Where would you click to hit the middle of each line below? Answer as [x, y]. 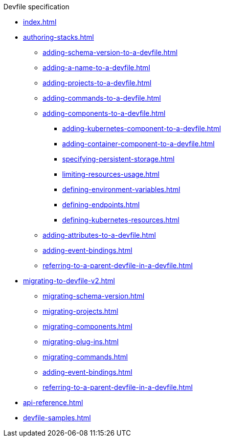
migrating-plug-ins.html [81, 342]
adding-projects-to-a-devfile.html [97, 83]
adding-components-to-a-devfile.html [104, 113]
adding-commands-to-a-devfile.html [102, 98]
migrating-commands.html [85, 357]
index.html [40, 22]
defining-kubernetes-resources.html [121, 220]
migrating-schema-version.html [94, 296]
